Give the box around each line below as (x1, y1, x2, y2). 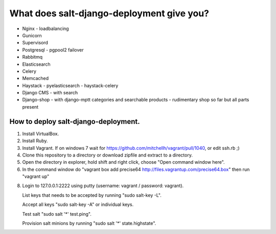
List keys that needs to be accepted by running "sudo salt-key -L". (22, 192, 162, 198)
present (22, 103, 39, 110)
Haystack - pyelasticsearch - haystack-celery (22, 82, 119, 89)
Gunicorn (22, 32, 42, 38)
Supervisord (22, 40, 49, 46)
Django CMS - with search (22, 90, 78, 96)
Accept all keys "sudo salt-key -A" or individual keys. (22, 201, 134, 207)
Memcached (22, 75, 49, 82)
